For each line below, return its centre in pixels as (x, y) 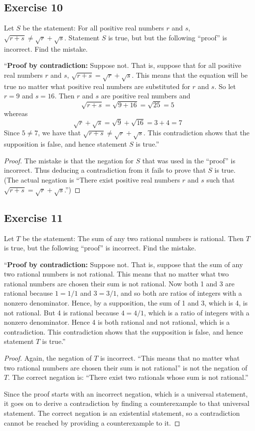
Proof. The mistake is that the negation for (69, 160)
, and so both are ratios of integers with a (179, 293)
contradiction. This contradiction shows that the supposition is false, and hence (124, 331)
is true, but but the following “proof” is (168, 37)
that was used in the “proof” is (189, 160)
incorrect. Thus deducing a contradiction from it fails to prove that (105, 170)
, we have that (59, 133)
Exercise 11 (33, 217)
